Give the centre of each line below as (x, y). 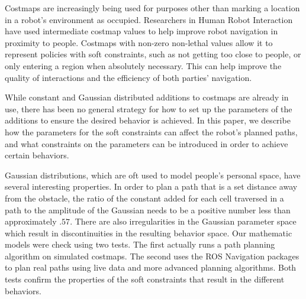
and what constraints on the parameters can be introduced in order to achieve (146, 143)
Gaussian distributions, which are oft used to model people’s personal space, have (153, 175)
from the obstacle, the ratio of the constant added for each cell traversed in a (144, 198)
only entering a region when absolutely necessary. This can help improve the (143, 65)
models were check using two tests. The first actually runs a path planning (140, 244)
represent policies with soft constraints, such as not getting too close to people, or (153, 54)
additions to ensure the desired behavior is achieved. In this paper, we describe (148, 120)
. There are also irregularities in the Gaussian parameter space (183, 221)
